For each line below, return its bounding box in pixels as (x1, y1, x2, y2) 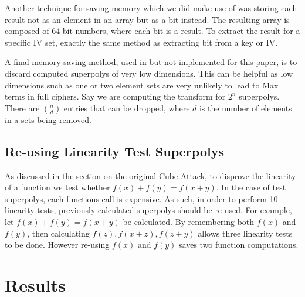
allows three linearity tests (198, 227, 293, 239)
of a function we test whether (5, 181, 110, 193)
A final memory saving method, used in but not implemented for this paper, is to (5, 56, 297, 68)
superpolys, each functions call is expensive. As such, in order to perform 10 (5, 192, 278, 204)
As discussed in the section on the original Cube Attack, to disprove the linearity (5, 169, 296, 182)
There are (5, 101, 40, 114)
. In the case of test (216, 181, 286, 193)
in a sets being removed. (5, 113, 91, 125)
